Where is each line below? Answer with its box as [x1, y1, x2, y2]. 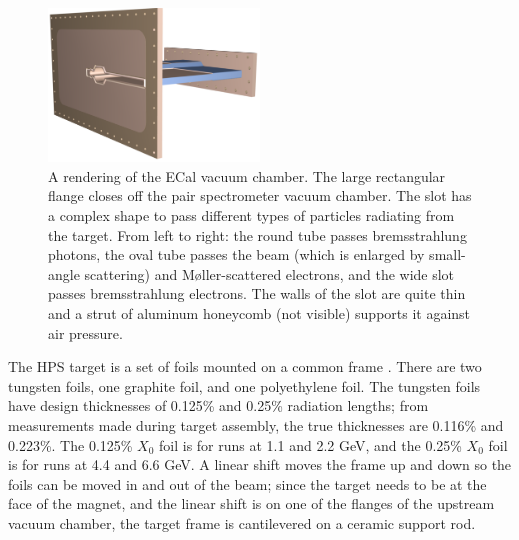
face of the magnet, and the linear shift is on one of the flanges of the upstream [8, 493, 495, 514]
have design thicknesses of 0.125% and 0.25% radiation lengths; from [8, 395, 429, 416]
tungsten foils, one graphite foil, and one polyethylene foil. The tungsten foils [8, 375, 481, 396]
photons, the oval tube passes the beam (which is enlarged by [48, 244, 425, 265]
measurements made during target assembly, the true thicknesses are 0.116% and [8, 414, 504, 435]
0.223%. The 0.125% [8, 434, 133, 455]
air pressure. [48, 322, 123, 343]
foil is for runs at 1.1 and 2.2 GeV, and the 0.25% [159, 434, 462, 455]
